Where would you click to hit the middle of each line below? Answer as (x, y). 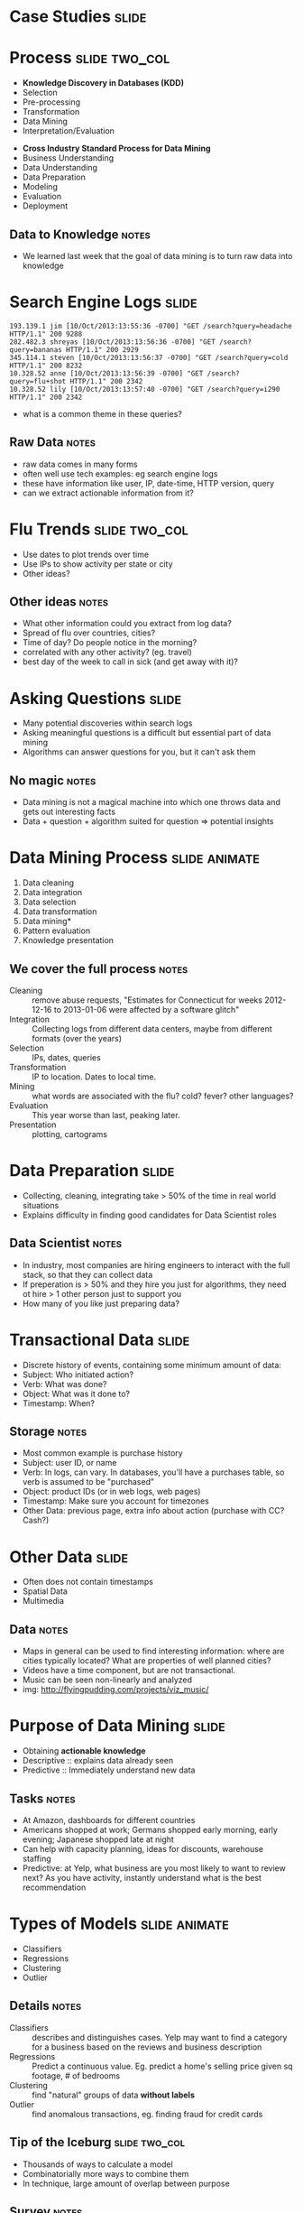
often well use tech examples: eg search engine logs (120, 473)
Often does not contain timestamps (87, 1582)
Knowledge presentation (68, 940)
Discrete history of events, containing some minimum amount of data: (152, 1365)
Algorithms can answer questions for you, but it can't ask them (139, 752)
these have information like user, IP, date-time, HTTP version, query (148, 483)
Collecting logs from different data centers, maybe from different (152, 1028)
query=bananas (36, 349)
